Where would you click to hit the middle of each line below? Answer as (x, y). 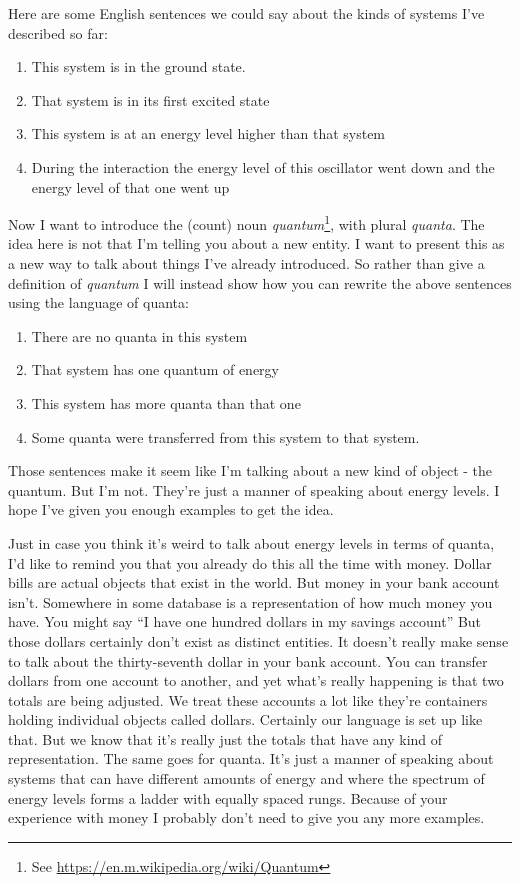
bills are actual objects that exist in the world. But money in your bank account (254, 582)
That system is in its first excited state (150, 99)
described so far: (58, 32)
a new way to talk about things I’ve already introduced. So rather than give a (246, 263)
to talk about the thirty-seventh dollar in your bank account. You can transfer (248, 660)
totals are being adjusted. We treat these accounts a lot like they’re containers (248, 699)
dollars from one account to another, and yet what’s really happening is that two (256, 680)
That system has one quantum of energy (155, 369)
